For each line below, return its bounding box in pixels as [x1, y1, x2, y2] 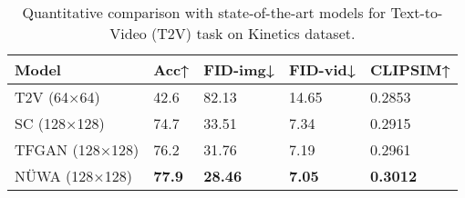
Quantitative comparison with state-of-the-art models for [22, 2, 387, 23]
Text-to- [390, 2, 443, 23]
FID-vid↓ [288, 59, 356, 80]
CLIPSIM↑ [369, 59, 450, 80]
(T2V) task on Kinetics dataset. [151, 23, 356, 44]
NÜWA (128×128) [15, 165, 132, 186]
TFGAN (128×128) [15, 139, 139, 160]
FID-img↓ [203, 59, 274, 80]
